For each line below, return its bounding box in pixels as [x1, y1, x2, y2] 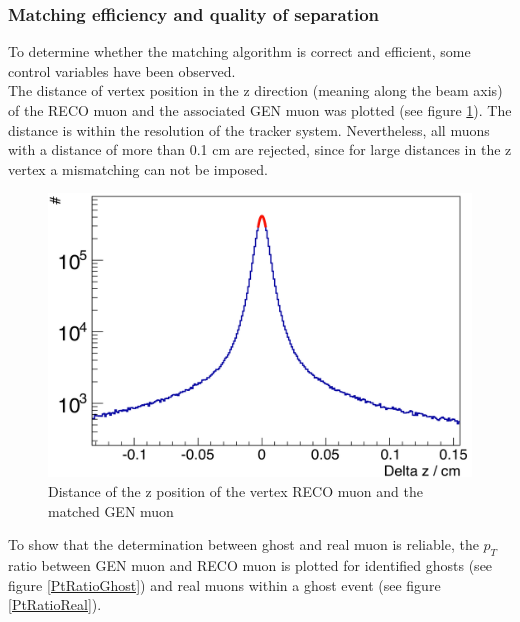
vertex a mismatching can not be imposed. [8, 158, 268, 179]
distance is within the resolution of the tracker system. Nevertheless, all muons [8, 119, 490, 140]
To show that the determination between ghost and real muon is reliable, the [8, 534, 479, 555]
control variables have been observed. [8, 60, 236, 81]
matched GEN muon [48, 500, 174, 521]
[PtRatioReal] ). [8, 594, 102, 615]
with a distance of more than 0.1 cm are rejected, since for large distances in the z [8, 139, 512, 160]
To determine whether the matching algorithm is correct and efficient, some [8, 41, 471, 62]
